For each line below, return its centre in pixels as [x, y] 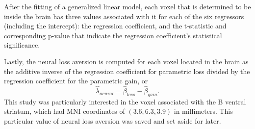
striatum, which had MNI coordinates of [64, 111]
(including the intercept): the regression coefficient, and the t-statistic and [115, 26]
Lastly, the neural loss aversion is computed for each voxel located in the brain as [126, 61]
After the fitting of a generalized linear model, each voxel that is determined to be [127, 6]
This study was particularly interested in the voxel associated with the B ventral [125, 101]
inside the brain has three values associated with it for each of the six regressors [124, 16]
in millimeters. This [203, 111]
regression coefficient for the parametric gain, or [76, 81]
